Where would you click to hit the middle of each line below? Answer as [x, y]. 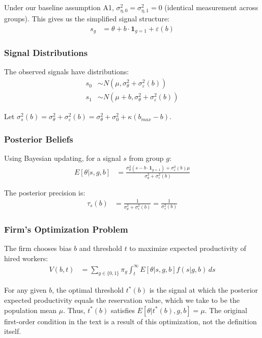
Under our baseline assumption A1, [59, 7]
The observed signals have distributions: [67, 72]
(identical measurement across [211, 7]
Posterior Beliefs [39, 139]
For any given [25, 290]
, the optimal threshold [88, 290]
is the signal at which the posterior [204, 290]
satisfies [123, 310]
